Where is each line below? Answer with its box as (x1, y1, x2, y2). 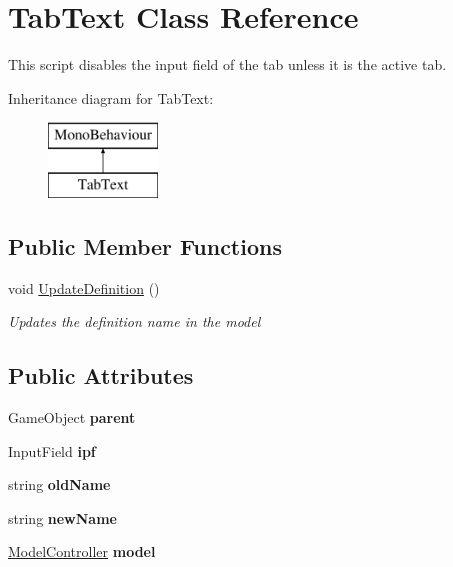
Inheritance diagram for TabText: (8, 87, 214, 108)
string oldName (8, 474, 111, 495)
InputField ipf (8, 440, 96, 461)
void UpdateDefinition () (8, 277, 160, 298)
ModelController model (8, 541, 156, 562)
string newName (8, 507, 117, 528)
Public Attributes (8, 360, 194, 391)
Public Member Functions (8, 230, 282, 261)
